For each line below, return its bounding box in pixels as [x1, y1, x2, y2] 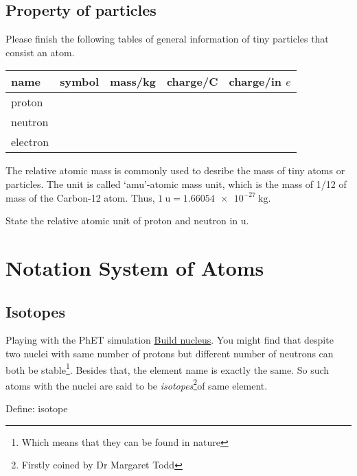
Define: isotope [5, 401, 68, 416]
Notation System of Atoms [5, 253, 264, 281]
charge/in [229, 73, 282, 90]
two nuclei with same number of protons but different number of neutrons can [5, 346, 334, 360]
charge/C [166, 73, 218, 90]
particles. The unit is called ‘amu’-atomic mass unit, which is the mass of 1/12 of [5, 176, 347, 191]
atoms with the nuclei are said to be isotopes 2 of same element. [5, 376, 268, 392]
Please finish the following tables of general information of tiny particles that [5, 32, 329, 46]
